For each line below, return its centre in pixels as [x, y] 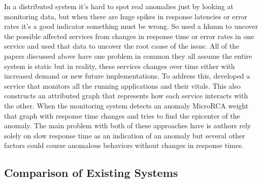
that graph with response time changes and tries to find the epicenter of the [122, 115]
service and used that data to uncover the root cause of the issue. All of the [122, 46]
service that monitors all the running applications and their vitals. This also [122, 85]
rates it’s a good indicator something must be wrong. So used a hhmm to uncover [131, 26]
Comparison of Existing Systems [91, 173]
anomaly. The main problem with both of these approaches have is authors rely [128, 125]
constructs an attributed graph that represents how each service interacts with [126, 96]
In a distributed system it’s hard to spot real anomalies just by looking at [119, 6]
